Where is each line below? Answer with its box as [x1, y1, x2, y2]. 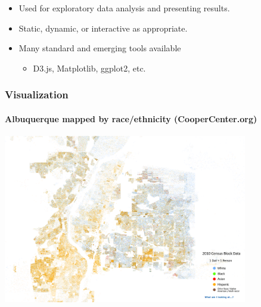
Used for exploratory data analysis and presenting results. [18, 2, 230, 14]
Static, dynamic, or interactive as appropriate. [18, 21, 188, 34]
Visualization [5, 87, 69, 102]
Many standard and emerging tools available [18, 42, 181, 54]
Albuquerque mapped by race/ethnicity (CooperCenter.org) [5, 112, 257, 125]
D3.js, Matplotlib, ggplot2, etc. [33, 61, 146, 74]
